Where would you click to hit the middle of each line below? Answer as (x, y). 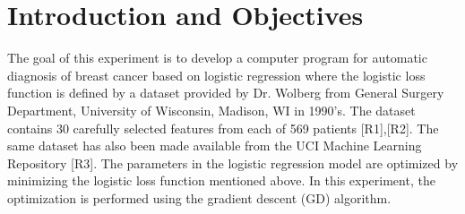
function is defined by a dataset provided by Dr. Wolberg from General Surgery (226, 93)
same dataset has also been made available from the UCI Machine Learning (215, 146)
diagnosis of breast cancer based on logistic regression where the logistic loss (216, 75)
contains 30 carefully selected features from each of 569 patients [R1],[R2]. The (223, 128)
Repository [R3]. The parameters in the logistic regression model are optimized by (233, 163)
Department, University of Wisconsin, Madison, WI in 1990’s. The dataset (211, 110)
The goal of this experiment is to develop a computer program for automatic (217, 58)
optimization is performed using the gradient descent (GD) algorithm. (199, 197)
